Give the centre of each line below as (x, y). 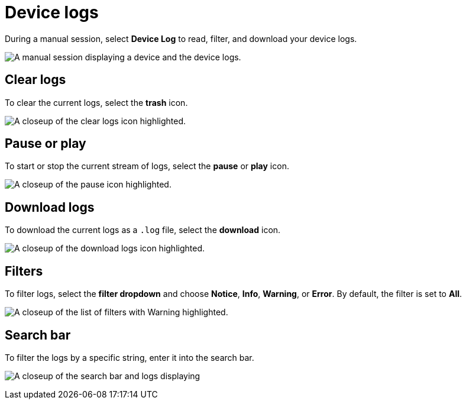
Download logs (50, 207)
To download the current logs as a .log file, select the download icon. (143, 230)
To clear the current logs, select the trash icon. (96, 102)
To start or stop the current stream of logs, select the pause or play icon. (147, 166)
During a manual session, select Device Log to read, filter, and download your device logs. (181, 38)
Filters (24, 271)
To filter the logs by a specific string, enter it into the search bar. (130, 357)
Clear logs (35, 80)
